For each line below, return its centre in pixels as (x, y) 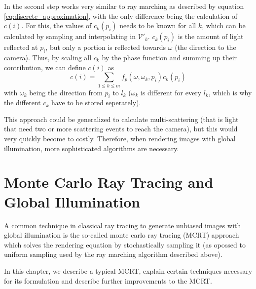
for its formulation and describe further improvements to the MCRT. (108, 280)
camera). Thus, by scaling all (48, 57)
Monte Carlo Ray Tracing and (109, 182)
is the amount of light (211, 36)
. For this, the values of (56, 25)
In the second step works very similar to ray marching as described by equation (124, 6)
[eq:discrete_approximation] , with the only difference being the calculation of (121, 16)
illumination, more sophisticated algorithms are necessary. (91, 148)
